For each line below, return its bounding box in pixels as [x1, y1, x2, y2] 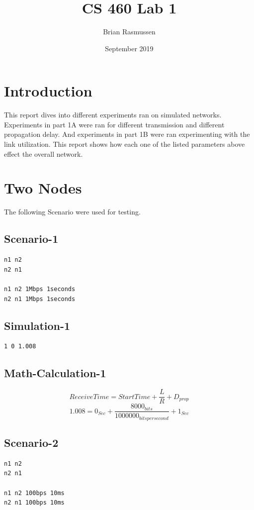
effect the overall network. [4, 148, 83, 159]
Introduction [4, 81, 92, 101]
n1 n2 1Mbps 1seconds [4, 285, 76, 293]
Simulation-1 [4, 317, 71, 333]
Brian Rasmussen [103, 26, 156, 37]
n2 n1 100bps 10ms [4, 499, 65, 507]
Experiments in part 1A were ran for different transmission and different [4, 119, 225, 129]
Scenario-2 [4, 435, 59, 450]
